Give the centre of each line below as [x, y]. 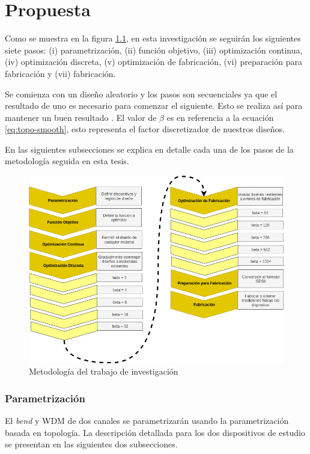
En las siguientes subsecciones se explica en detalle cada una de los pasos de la [149, 149]
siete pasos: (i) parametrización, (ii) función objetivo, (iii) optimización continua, [154, 50]
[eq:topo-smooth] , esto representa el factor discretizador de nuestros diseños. [145, 129]
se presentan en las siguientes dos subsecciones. [91, 444]
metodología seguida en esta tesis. [67, 161]
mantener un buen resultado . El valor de [81, 117]
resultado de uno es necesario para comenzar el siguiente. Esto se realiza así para [154, 106]
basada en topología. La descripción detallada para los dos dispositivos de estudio [155, 432]
